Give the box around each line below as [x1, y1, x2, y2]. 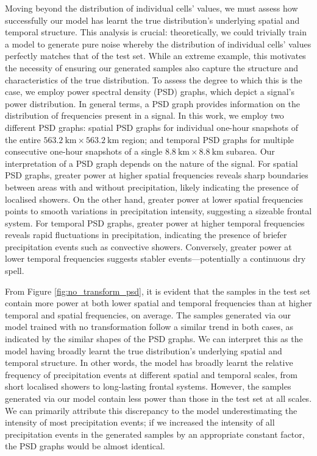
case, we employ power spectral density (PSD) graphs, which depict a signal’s [5, 85, 294, 98]
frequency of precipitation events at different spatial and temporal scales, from [5, 368, 298, 381]
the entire [5, 133, 41, 146]
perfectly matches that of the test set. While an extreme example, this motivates [5, 49, 306, 62]
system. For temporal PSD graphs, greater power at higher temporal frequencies [5, 216, 305, 229]
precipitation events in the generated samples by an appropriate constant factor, [5, 427, 305, 440]
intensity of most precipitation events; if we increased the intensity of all [5, 416, 275, 429]
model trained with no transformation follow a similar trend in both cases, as [5, 320, 294, 333]
